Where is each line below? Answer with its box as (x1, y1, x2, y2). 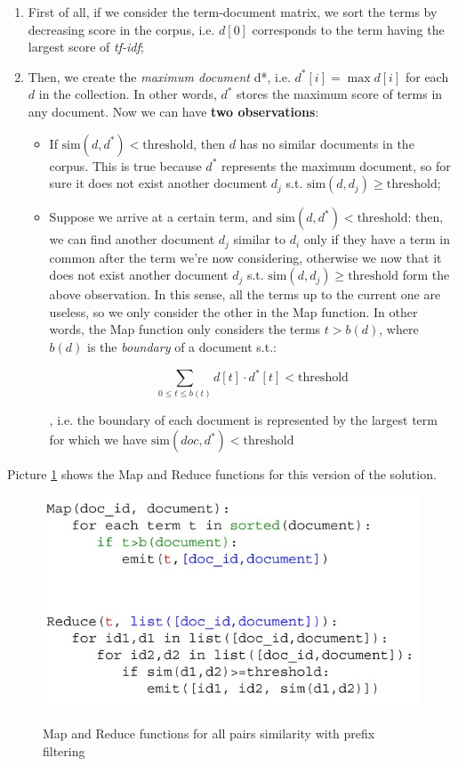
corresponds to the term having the (252, 20, 445, 38)
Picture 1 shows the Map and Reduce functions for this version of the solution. (7, 465, 437, 483)
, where (379, 320, 419, 338)
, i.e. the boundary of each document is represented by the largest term (49, 411, 438, 429)
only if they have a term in (303, 230, 450, 249)
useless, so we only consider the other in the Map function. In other (49, 302, 418, 321)
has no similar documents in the (239, 134, 414, 152)
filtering (43, 741, 85, 760)
